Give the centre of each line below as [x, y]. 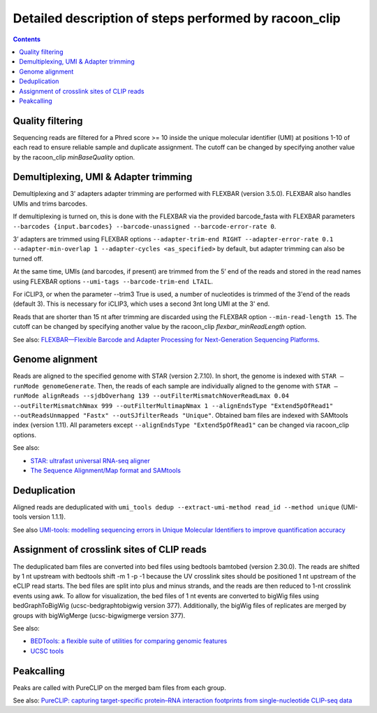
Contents [27, 39]
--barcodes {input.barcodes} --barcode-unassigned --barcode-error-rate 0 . [145, 226]
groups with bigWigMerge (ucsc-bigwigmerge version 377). [99, 615]
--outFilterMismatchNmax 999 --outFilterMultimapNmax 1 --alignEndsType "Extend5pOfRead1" [173, 405]
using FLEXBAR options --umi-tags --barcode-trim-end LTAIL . [113, 281]
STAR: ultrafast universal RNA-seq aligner [90, 460]
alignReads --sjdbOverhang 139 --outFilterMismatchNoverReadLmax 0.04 [166, 396]
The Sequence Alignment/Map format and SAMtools [106, 470]
